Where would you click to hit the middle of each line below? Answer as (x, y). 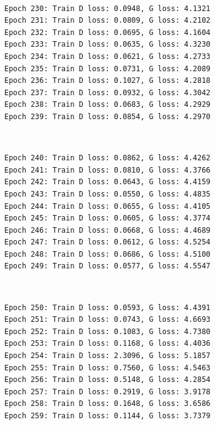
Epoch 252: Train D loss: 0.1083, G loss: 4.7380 (107, 331)
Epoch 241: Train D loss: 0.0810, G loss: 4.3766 (107, 170)
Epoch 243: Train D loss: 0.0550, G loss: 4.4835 (107, 194)
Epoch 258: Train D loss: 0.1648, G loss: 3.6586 (107, 404)
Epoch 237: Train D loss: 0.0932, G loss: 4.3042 (107, 92)
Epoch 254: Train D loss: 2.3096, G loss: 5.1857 (107, 356)
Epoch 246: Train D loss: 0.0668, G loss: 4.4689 (107, 230)
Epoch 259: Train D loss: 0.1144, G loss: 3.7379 (107, 416)
